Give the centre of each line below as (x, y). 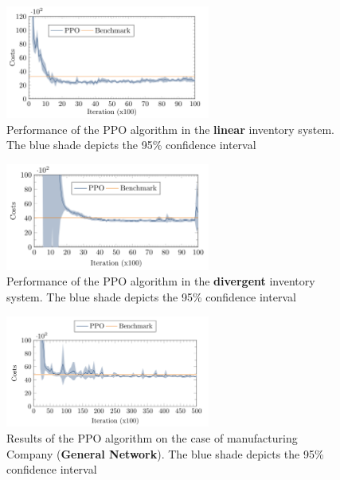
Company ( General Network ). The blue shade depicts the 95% (165, 453)
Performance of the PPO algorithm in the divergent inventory (161, 281)
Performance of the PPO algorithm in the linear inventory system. (171, 129)
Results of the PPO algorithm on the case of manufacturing (152, 438)
